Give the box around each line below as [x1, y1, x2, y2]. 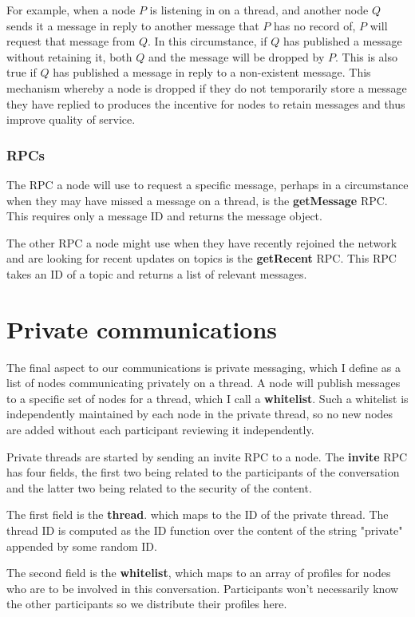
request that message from [6, 33, 136, 49]
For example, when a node [6, 2, 136, 18]
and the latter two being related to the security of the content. [6, 479, 312, 496]
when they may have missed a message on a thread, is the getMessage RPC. [6, 192, 388, 208]
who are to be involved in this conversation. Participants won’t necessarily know [6, 579, 399, 596]
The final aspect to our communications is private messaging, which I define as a [6, 358, 401, 375]
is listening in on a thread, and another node [149, 2, 369, 18]
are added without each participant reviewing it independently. [6, 421, 314, 438]
